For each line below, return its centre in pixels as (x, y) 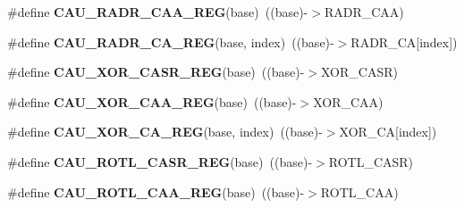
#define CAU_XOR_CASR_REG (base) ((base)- (156, 72)
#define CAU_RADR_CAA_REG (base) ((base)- (158, 12)
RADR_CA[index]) (404, 42)
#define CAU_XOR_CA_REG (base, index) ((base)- (165, 132)
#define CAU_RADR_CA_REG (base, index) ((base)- (171, 42)
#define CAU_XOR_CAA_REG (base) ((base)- (152, 101)
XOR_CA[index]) (388, 132)
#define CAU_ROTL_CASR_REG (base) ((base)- (160, 161)
